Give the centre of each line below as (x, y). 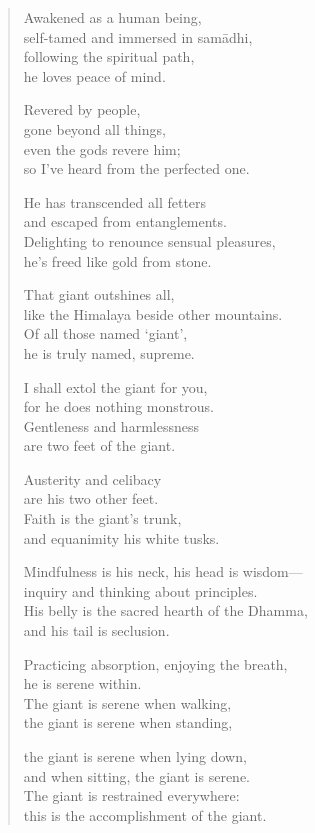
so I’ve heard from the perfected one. (136, 168)
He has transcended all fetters (115, 201)
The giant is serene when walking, (127, 702)
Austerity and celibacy (92, 478)
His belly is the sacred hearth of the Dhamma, (165, 610)
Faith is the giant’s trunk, (102, 518)
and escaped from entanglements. (125, 221)
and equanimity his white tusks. (121, 537)
